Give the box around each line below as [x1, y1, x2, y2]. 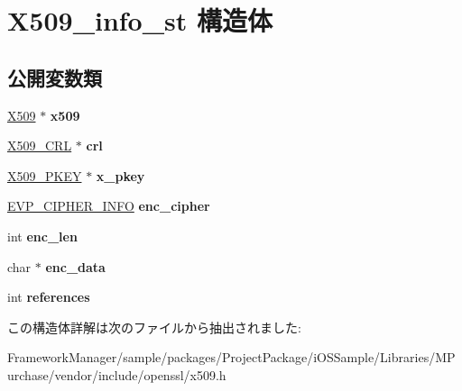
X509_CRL [7, 136, 72, 155]
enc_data [45, 257, 106, 276]
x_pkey [96, 166, 145, 185]
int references [7, 287, 90, 306]
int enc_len [7, 226, 78, 245]
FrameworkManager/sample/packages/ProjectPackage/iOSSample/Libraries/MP [7, 348, 456, 367]
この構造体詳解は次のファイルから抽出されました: [7, 317, 301, 336]
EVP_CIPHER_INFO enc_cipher [7, 196, 210, 215]
